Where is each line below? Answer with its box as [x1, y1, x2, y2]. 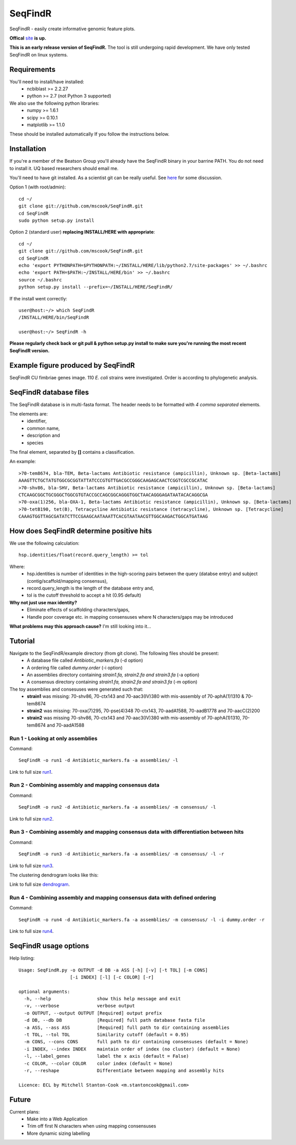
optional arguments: [18, 988, 70, 995]
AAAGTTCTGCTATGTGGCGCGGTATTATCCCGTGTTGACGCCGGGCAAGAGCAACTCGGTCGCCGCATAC [18, 478, 208, 484]
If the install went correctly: [9, 295, 68, 301]
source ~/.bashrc [18, 277, 62, 282]
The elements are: [9, 411, 48, 417]
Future [9, 1095, 31, 1104]
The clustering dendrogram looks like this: [9, 872, 98, 878]
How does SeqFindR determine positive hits [9, 526, 152, 535]
